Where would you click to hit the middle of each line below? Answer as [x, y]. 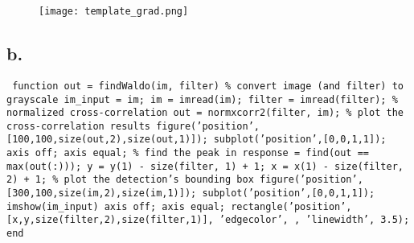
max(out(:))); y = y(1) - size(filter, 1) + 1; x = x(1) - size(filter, [205, 166]
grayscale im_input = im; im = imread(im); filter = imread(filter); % [202, 99]
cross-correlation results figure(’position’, [133, 126]
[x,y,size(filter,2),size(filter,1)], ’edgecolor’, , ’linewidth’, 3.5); [208, 220]
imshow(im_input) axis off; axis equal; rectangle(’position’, [179, 206]
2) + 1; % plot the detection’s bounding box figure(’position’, [185, 180]
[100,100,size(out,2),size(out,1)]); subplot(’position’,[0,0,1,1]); [197, 140]
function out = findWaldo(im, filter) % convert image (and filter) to [208, 86]
